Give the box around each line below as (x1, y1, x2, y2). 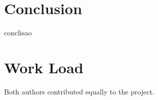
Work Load (4, 57, 84, 77)
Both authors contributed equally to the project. (4, 86, 154, 96)
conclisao (4, 27, 32, 38)
